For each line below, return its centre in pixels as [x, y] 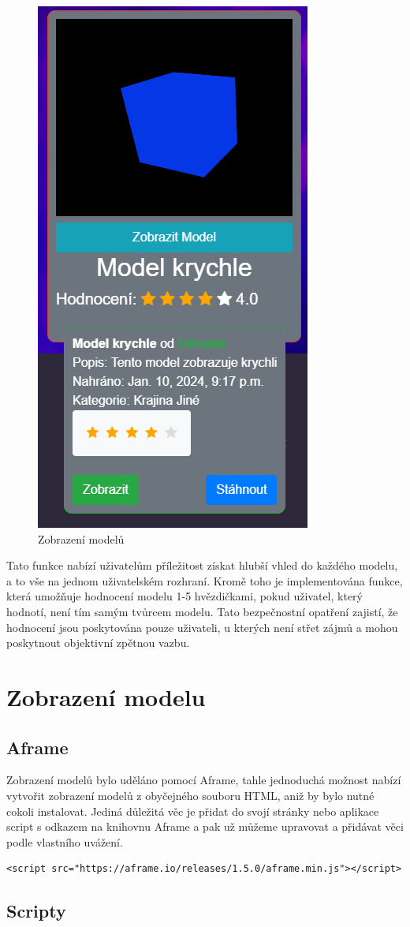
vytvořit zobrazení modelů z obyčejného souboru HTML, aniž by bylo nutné [190, 795]
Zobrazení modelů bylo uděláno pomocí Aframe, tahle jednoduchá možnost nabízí [204, 780]
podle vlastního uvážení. [65, 841]
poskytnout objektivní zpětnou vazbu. [98, 643]
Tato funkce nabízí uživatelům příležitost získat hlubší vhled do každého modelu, [202, 565]
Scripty [36, 911]
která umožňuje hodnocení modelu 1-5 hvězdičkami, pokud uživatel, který [184, 596]
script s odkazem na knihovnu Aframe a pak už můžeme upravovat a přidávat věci [205, 826]
